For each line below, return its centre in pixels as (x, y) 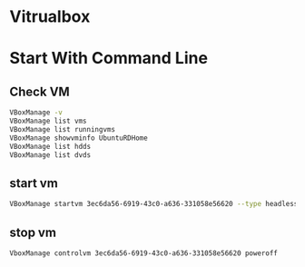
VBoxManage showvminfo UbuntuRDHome (79, 138)
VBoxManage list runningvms (63, 129)
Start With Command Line (109, 59)
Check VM (39, 91)
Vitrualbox (50, 17)
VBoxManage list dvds (50, 155)
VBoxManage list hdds (50, 146)
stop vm (33, 232)
